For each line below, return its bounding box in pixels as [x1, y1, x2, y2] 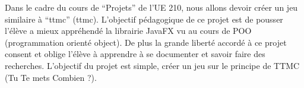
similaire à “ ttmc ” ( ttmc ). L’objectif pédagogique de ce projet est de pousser [5, 12, 283, 25]
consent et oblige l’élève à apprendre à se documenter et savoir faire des [5, 48, 265, 60]
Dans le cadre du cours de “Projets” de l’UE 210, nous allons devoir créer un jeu [5, 1, 298, 13]
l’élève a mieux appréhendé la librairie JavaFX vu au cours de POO [5, 24, 252, 37]
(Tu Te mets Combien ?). [5, 71, 97, 83]
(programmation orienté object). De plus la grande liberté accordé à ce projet [5, 36, 287, 48]
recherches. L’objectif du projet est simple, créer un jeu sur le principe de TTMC [5, 59, 300, 71]
